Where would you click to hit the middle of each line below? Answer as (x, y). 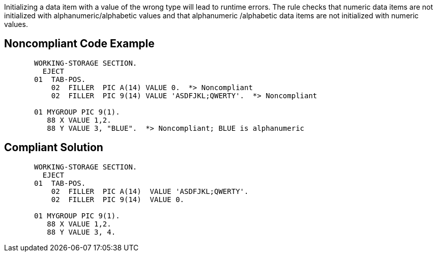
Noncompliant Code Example (79, 44)
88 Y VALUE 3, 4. (81, 232)
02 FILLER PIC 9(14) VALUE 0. (118, 199)
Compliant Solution (54, 148)
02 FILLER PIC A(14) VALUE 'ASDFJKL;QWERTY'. (150, 191)
